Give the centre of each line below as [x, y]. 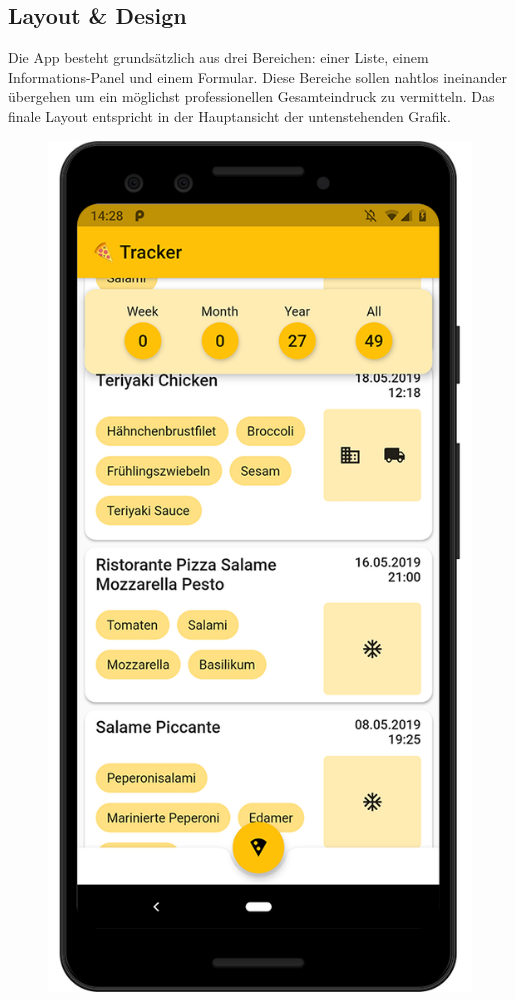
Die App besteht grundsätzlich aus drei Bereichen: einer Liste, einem [218, 57]
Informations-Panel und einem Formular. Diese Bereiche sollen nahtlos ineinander [258, 76]
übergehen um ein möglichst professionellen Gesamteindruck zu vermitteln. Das [251, 96]
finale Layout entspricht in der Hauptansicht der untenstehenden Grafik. [229, 115]
